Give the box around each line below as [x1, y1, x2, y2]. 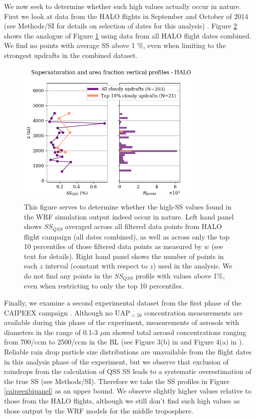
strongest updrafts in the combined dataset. [4, 49, 138, 60]
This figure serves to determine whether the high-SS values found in [24, 201, 232, 211]
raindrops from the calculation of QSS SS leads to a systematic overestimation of [4, 366, 252, 376]
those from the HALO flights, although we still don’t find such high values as [4, 395, 240, 405]
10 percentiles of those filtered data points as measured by [24, 241, 202, 251]
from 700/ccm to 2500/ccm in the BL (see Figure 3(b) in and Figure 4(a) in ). [4, 336, 244, 347]
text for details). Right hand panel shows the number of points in [24, 250, 224, 261]
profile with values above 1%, [135, 270, 225, 280]
